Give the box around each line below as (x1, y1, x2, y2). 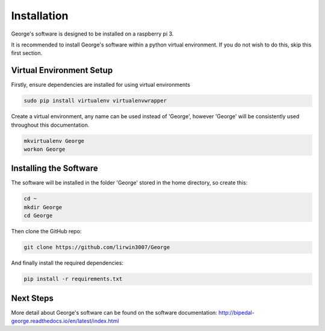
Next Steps (11, 293, 54, 303)
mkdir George (23, 204, 63, 210)
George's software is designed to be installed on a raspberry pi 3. (11, 30, 174, 37)
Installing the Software (11, 163, 99, 174)
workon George (23, 145, 66, 153)
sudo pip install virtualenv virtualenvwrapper (23, 97, 167, 104)
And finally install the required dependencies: (11, 259, 123, 266)
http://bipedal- (218, 309, 255, 316)
